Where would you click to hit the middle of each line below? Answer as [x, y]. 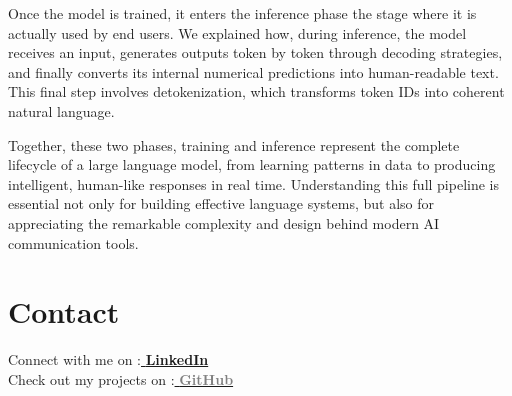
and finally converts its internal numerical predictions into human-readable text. [253, 71]
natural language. [61, 110]
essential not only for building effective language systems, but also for [221, 203]
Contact [64, 311]
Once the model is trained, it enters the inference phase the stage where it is [242, 13]
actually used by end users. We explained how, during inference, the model [237, 32]
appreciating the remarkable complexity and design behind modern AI [224, 222]
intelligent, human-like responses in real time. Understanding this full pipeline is [254, 183]
